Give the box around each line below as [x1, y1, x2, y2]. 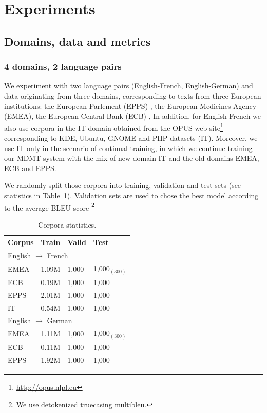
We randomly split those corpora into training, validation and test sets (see [4, 180, 241, 191]
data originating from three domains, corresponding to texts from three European [4, 90, 261, 101]
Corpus [8, 237, 34, 248]
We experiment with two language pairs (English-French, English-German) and [4, 80, 253, 91]
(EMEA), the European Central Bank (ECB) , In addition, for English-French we [4, 110, 261, 121]
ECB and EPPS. [4, 162, 56, 173]
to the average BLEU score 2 [4, 200, 94, 213]
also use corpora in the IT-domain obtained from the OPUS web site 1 [4, 121, 223, 133]
